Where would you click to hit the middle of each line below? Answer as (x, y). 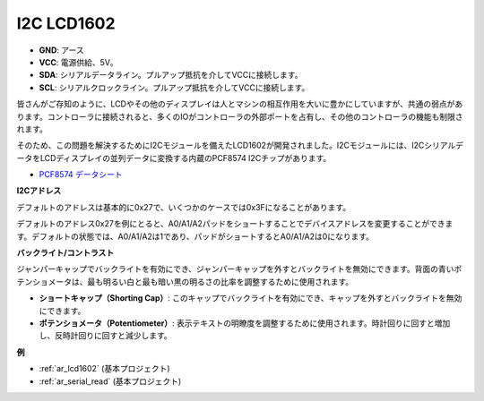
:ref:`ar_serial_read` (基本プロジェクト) (110, 381)
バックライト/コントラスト (65, 253)
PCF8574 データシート (81, 175)
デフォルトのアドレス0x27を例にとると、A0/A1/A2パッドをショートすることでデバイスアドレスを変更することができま (235, 224)
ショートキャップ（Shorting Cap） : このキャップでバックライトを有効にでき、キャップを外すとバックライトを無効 (251, 298)
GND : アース (61, 50)
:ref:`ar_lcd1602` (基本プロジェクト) (104, 369)
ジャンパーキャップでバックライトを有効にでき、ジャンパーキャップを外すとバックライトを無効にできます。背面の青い (235, 269)
